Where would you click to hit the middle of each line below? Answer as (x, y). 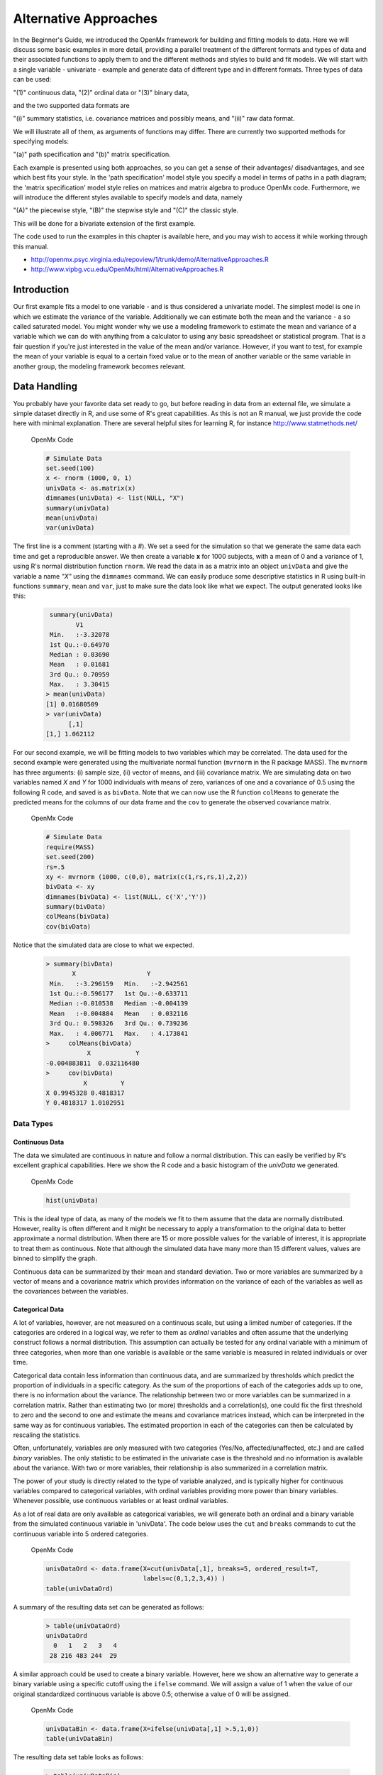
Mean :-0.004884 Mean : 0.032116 (119, 1013)
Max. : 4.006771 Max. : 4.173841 (119, 1033)
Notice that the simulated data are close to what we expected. (104, 945)
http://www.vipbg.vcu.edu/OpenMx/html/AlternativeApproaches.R (127, 269)
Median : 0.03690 (80, 654)
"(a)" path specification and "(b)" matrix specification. (92, 154)
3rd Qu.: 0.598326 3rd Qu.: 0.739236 (119, 1023)
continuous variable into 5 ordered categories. (81, 1534)
